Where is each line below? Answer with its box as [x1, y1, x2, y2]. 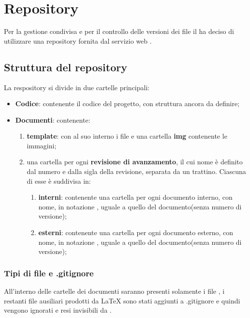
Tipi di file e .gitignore [4, 267, 94, 279]
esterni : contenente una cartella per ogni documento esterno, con [38, 227, 234, 238]
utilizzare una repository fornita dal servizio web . [4, 35, 152, 46]
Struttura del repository [4, 59, 127, 74]
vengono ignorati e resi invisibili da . [4, 305, 112, 315]
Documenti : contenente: [15, 114, 90, 125]
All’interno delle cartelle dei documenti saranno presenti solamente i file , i [4, 286, 225, 296]
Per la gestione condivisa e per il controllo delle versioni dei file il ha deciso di [4, 26, 234, 36]
